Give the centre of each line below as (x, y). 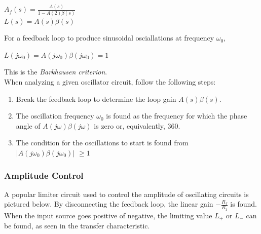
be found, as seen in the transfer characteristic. (77, 226)
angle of (28, 125)
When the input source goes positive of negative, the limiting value (108, 215)
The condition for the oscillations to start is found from (102, 143)
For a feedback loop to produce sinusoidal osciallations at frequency (109, 38)
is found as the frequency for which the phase (177, 116)
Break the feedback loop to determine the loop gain (96, 99)
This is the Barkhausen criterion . (56, 72)
